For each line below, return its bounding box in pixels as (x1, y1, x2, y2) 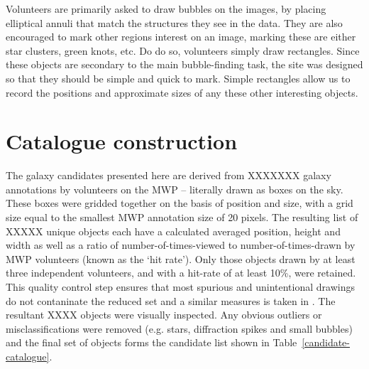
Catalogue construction (6, 127, 238, 156)
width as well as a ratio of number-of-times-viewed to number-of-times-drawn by (6, 237, 356, 252)
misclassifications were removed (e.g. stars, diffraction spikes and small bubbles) (6, 321, 353, 336)
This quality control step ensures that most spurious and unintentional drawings (6, 279, 355, 294)
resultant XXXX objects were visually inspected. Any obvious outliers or (6, 307, 322, 322)
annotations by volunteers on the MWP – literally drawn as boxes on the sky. (6, 181, 343, 196)
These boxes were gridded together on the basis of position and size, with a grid (6, 196, 353, 210)
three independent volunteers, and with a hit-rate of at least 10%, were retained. (6, 265, 356, 280)
